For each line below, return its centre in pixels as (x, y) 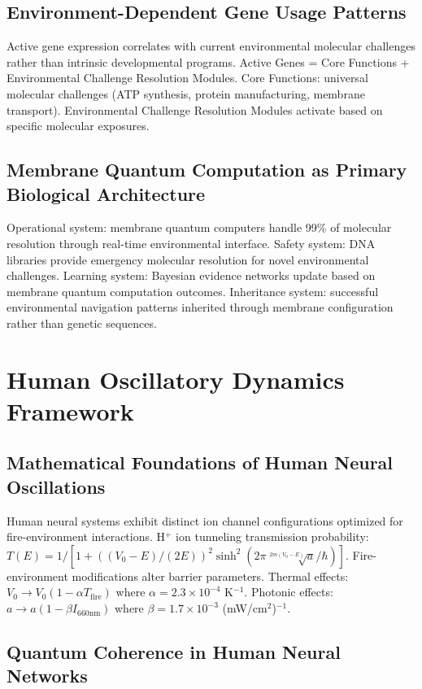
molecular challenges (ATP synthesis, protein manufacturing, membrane (186, 93)
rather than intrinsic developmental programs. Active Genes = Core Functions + (208, 61)
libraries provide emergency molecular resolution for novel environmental (188, 259)
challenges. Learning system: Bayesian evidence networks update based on (191, 275)
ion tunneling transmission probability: (272, 536)
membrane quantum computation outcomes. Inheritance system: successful (193, 291)
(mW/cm (245, 608)
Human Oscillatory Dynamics (176, 379)
